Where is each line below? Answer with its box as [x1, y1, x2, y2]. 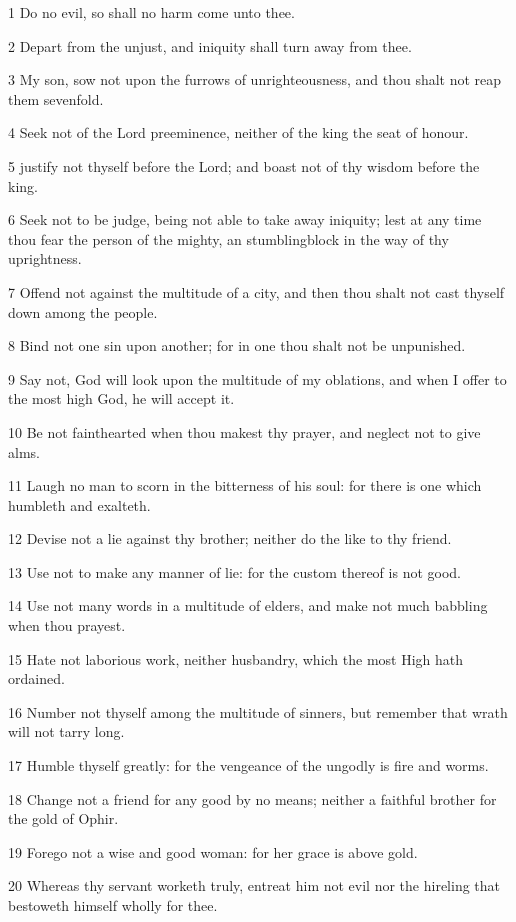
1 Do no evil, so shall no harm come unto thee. [8, 2, 295, 22]
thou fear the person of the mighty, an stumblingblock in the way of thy [8, 228, 449, 249]
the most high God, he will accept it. [8, 388, 235, 409]
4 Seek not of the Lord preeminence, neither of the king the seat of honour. [8, 122, 469, 143]
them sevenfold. [8, 88, 104, 109]
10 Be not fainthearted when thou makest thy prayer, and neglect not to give [8, 421, 481, 442]
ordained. [8, 668, 65, 689]
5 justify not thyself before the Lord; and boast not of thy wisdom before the [8, 155, 480, 176]
